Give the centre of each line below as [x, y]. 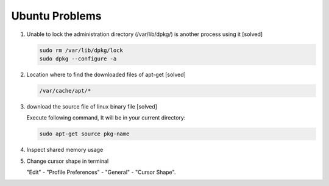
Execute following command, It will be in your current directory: [106, 118]
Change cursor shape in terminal [68, 161]
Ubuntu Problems [56, 16]
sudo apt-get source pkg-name [84, 134]
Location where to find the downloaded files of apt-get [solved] [106, 74]
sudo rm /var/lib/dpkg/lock [81, 50]
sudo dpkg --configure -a [78, 59]
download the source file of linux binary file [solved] [92, 106]
